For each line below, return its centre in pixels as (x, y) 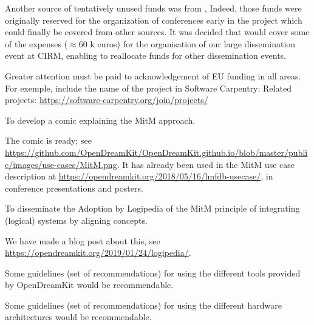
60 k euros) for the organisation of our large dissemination (187, 43)
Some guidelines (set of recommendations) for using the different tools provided (153, 273)
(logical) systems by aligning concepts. (76, 220)
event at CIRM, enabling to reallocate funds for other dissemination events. (146, 55)
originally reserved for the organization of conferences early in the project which (154, 20)
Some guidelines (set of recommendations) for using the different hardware (143, 305)
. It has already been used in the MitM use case (206, 164)
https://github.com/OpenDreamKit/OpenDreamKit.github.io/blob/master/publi (156, 152)
